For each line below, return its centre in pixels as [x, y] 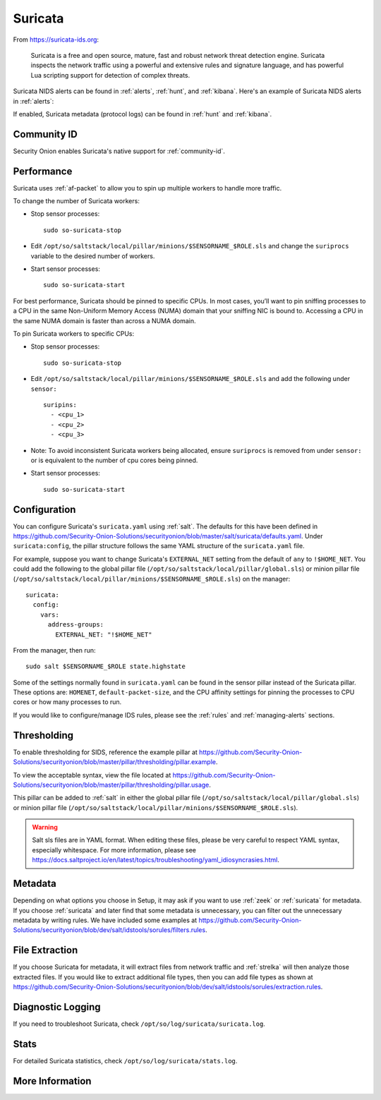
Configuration [44, 509]
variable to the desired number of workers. [93, 256]
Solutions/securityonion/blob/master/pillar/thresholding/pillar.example [115, 762]
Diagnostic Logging [57, 1007]
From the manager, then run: [54, 650]
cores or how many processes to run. [67, 702]
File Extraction [46, 950]
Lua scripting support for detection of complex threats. [110, 75]
